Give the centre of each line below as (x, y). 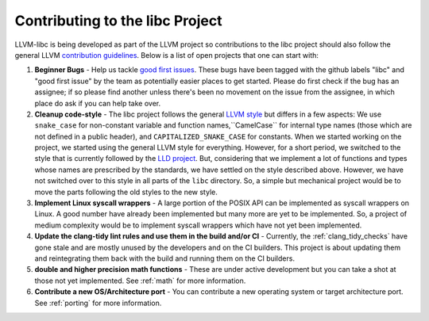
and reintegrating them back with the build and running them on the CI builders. (165, 258)
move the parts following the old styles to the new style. (126, 192)
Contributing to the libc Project (118, 21)
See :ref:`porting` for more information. (98, 303)
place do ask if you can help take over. (98, 103)
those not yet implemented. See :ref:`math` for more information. (140, 281)
